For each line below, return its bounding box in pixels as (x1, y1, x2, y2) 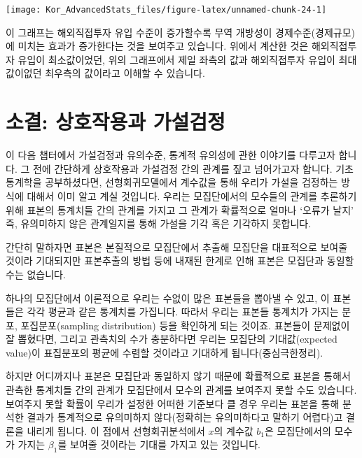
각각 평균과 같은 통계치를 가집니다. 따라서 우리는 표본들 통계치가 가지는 (27, 304, 339, 319)
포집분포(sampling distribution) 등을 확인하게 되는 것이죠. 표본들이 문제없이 (20, 317, 350, 332)
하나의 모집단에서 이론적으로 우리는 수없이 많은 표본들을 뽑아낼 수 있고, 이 (6, 290, 330, 305)
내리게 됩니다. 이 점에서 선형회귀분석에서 (27, 423, 205, 438)
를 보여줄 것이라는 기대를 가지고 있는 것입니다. (57, 437, 260, 452)
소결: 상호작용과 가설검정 (6, 107, 225, 136)
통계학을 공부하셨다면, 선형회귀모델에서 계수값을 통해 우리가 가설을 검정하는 (6, 175, 338, 189)
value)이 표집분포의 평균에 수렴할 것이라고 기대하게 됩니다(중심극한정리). (6, 345, 323, 359)
